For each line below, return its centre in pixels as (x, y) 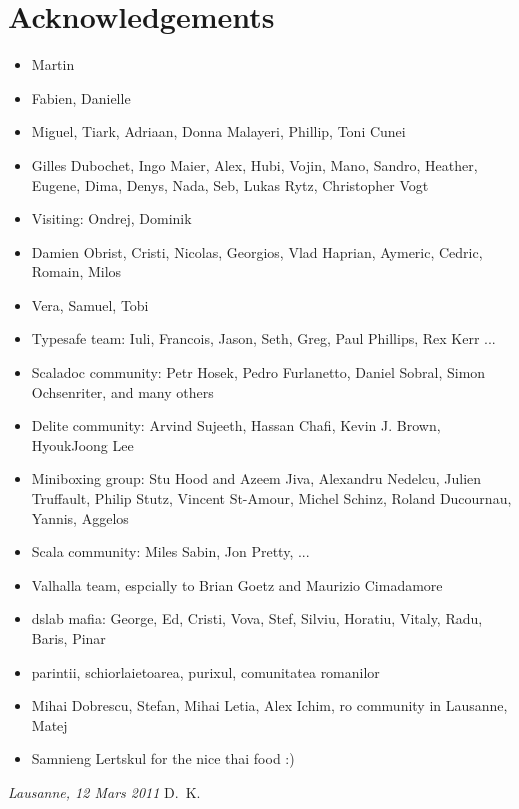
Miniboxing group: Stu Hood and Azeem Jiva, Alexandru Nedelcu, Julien (256, 478)
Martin (53, 64)
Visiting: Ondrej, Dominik (111, 218)
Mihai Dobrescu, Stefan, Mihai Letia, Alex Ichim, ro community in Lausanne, (269, 705)
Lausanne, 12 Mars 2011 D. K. (104, 791)
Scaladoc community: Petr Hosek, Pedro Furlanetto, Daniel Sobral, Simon (258, 372)
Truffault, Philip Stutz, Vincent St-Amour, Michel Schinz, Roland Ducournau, (271, 498)
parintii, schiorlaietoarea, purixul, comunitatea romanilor (205, 671)
